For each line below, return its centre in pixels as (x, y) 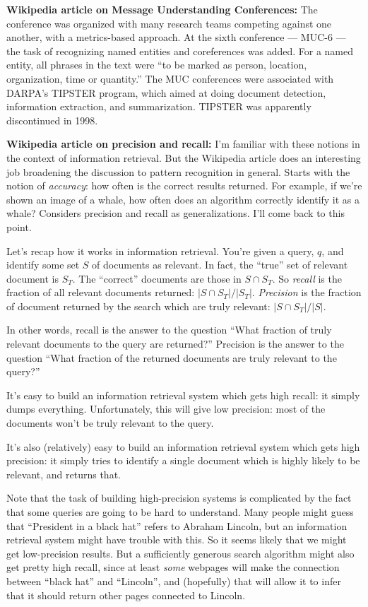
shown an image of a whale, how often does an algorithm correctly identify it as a (183, 199)
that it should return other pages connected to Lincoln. (126, 595)
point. (19, 226)
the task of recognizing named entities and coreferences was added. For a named (180, 51)
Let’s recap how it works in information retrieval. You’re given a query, (160, 251)
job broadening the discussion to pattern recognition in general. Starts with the (178, 171)
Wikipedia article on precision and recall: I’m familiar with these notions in (183, 144)
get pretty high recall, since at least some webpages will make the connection (173, 567)
